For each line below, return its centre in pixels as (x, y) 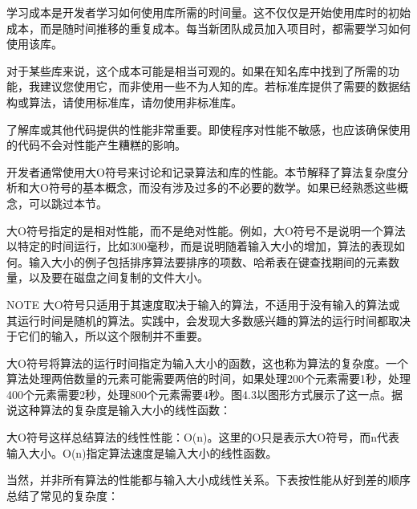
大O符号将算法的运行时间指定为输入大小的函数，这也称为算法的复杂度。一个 (207, 362)
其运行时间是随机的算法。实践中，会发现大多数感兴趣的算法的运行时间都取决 (208, 320)
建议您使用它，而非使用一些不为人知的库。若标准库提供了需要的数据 (219, 86)
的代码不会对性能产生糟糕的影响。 (96, 145)
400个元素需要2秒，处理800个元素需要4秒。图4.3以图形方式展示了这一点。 (199, 394)
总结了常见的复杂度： (63, 495)
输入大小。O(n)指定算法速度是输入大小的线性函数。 (142, 452)
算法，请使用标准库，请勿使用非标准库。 (135, 102)
